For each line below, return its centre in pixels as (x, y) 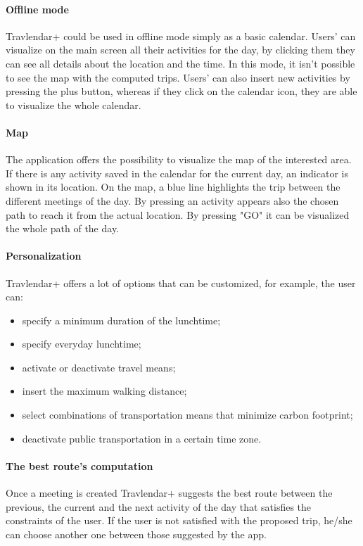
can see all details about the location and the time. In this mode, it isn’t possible (180, 63)
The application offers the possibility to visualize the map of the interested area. (179, 159)
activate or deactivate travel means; (99, 367)
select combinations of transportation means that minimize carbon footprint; (187, 415)
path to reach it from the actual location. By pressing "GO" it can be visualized (178, 214)
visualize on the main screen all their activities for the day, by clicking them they (180, 50)
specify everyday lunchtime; (82, 344)
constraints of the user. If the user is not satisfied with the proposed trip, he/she (179, 520)
